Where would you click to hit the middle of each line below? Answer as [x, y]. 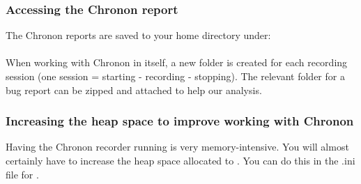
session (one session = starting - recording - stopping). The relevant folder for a [175, 76]
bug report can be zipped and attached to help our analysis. [134, 90]
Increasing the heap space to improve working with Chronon [180, 121]
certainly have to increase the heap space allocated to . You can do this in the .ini [180, 160]
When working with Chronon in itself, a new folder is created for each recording [177, 62]
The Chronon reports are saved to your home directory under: [138, 35]
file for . [22, 174]
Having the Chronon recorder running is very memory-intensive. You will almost [177, 147]
